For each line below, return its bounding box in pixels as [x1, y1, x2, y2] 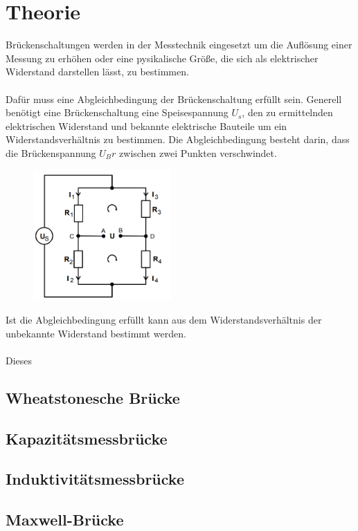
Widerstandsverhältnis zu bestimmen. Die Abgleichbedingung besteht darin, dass [6, 132, 350, 147]
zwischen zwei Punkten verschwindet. [119, 145, 277, 160]
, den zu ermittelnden [242, 105, 333, 120]
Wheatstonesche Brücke [6, 386, 180, 408]
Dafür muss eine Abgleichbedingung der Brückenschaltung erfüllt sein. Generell [6, 91, 342, 106]
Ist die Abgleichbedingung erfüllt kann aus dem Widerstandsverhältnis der [6, 313, 322, 327]
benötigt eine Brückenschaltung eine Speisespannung [6, 105, 229, 120]
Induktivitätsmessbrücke [6, 468, 184, 490]
